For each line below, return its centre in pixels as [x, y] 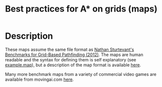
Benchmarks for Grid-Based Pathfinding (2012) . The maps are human [74, 55]
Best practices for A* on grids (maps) [81, 9]
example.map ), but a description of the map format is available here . [73, 65]
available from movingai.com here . [39, 79]
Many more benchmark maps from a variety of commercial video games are [81, 74]
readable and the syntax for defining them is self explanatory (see [71, 59]
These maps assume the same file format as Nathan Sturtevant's [70, 49]
